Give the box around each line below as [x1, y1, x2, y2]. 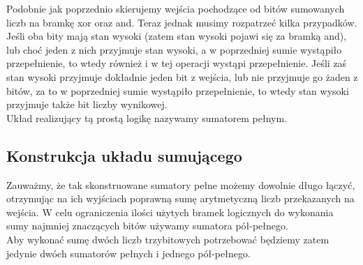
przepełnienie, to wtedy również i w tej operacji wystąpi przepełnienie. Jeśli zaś [6, 56, 347, 70]
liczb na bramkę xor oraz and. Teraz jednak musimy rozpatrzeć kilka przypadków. [6, 15, 357, 29]
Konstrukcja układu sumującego [6, 144, 242, 166]
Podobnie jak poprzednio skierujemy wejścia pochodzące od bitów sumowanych [6, 1, 345, 15]
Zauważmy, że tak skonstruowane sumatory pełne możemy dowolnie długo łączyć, [6, 177, 355, 192]
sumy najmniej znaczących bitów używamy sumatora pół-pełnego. [6, 218, 288, 233]
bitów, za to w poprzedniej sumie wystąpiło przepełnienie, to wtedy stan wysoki [6, 83, 349, 98]
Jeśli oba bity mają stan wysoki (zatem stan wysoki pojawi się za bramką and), [6, 29, 347, 43]
